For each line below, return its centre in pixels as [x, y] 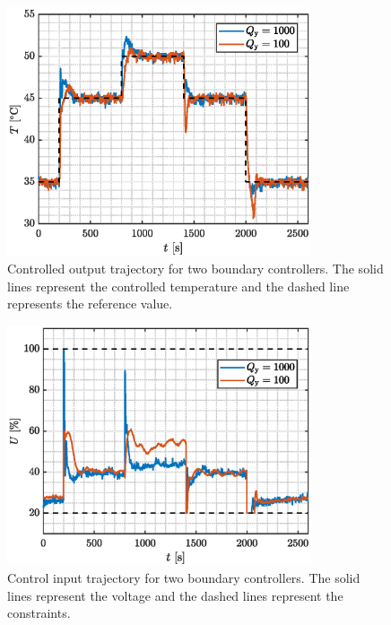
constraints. [39, 613]
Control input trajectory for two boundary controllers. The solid [184, 577]
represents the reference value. [90, 304]
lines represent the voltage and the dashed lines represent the [175, 595]
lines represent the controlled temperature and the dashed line [178, 286]
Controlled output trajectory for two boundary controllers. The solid [195, 268]
